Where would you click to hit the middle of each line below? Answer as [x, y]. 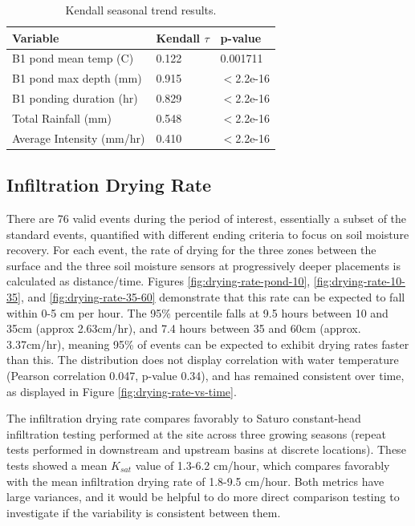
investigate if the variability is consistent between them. [144, 512]
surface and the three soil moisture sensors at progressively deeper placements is [203, 265]
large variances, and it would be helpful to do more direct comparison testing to [203, 497]
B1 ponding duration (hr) [75, 98]
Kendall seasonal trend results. [141, 10]
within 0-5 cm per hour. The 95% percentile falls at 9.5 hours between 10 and [197, 312]
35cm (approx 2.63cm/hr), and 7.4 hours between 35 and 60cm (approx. [184, 328]
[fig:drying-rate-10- [359, 281]
